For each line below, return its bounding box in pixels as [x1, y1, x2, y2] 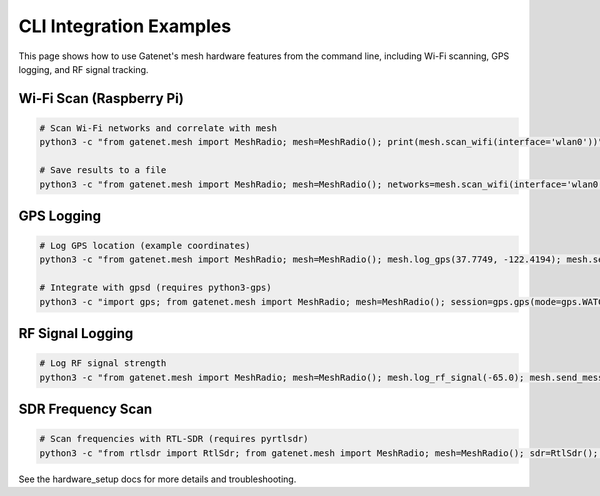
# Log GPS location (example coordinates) [39, 240, 251, 252]
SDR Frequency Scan [18, 401, 153, 418]
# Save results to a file [39, 165, 167, 176]
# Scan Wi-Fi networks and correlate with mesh [39, 122, 277, 134]
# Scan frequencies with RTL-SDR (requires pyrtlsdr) [39, 433, 309, 445]
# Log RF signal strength [39, 358, 167, 369]
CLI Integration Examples [18, 15, 232, 37]
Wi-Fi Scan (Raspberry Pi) [18, 90, 184, 107]
